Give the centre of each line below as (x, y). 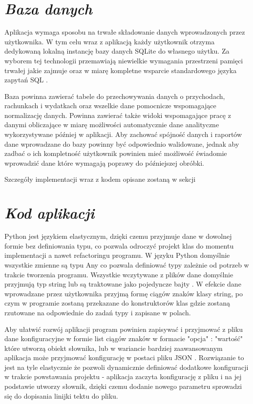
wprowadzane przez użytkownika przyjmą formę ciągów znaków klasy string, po (124, 293)
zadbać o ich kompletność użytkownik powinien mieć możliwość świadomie (116, 153)
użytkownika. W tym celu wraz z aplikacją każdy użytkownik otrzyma (110, 41)
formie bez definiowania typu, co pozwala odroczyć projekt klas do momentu (119, 245)
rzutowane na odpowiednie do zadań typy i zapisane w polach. (98, 312)
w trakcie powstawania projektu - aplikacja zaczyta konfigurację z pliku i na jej (123, 376)
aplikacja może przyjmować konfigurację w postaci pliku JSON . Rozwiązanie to (124, 357)
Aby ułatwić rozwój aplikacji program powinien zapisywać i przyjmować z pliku (124, 329)
